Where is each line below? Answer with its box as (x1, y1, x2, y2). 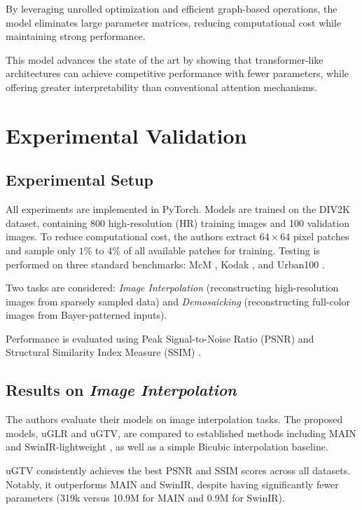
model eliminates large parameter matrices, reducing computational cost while (6, 15, 342, 29)
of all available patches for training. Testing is (123, 242, 320, 257)
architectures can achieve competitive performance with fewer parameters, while (6, 66, 349, 81)
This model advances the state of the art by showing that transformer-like (6, 52, 323, 67)
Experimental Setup (6, 169, 153, 191)
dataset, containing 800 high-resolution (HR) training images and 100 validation (6, 215, 349, 230)
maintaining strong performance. (6, 29, 146, 43)
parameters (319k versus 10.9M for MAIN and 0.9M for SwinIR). (6, 490, 285, 505)
